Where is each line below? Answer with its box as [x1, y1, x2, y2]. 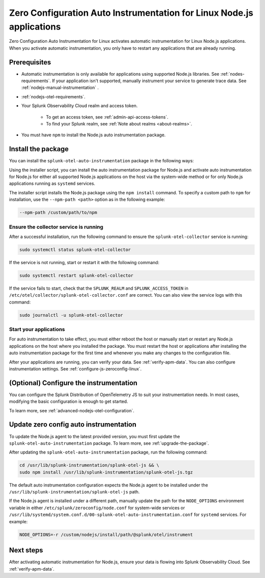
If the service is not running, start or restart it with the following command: [9, 259, 159, 265]
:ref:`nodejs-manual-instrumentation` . [21, 85, 99, 91]
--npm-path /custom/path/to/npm [19, 210, 98, 215]
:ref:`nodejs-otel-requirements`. [21, 93, 86, 99]
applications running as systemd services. [9, 181, 96, 186]
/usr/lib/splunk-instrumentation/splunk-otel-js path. [9, 489, 140, 495]
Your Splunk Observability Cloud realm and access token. [21, 103, 138, 109]
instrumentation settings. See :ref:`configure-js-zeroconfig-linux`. [9, 365, 142, 371]
